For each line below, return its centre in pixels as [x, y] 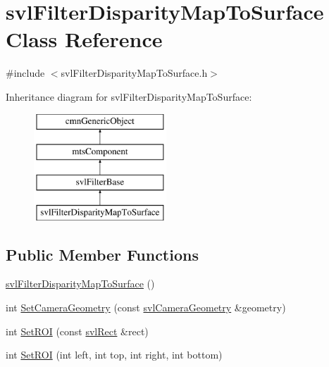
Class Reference [84, 39]
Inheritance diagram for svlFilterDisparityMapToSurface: [129, 96]
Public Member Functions [102, 254]
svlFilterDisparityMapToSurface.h [134, 73]
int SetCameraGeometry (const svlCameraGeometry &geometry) [146, 307]
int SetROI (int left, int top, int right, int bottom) [114, 355]
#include [25, 73]
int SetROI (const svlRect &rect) [77, 331]
